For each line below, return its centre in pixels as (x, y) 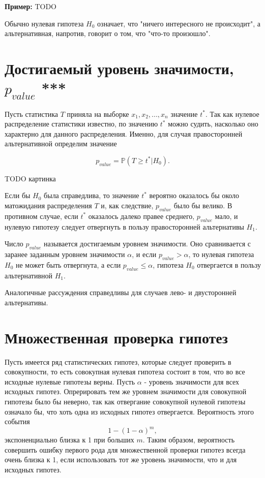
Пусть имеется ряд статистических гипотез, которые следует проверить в (118, 361)
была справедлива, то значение (92, 195)
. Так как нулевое (232, 114)
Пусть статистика (32, 114)
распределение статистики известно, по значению (81, 124)
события (17, 421)
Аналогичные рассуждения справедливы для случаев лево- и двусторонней (121, 292)
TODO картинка (30, 178)
